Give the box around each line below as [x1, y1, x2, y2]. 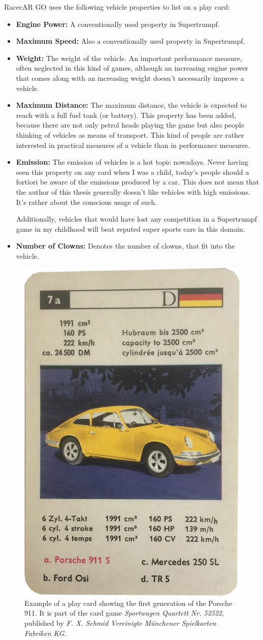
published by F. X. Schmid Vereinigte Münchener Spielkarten [24, 618, 216, 628]
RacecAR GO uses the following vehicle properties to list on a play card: [4, 2, 230, 12]
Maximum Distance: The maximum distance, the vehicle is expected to [16, 100, 247, 110]
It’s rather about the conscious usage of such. [16, 196, 157, 207]
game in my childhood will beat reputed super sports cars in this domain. [16, 223, 245, 234]
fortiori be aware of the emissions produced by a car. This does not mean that [16, 176, 259, 187]
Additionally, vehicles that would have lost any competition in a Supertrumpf [16, 214, 257, 224]
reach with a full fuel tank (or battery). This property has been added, [16, 109, 237, 120]
